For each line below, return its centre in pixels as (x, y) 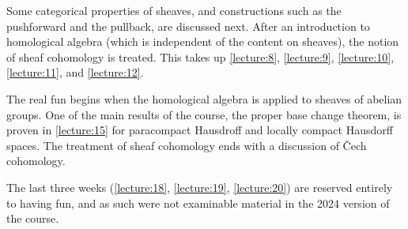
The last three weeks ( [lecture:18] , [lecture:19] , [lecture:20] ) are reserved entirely (200, 187)
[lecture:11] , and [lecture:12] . (75, 72)
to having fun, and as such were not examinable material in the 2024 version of (198, 203)
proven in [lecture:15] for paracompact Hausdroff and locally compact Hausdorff (200, 130)
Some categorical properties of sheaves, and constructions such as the (174, 10)
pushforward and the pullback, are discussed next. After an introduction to (188, 26)
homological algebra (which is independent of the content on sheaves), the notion (203, 41)
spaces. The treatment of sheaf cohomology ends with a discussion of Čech (187, 145)
